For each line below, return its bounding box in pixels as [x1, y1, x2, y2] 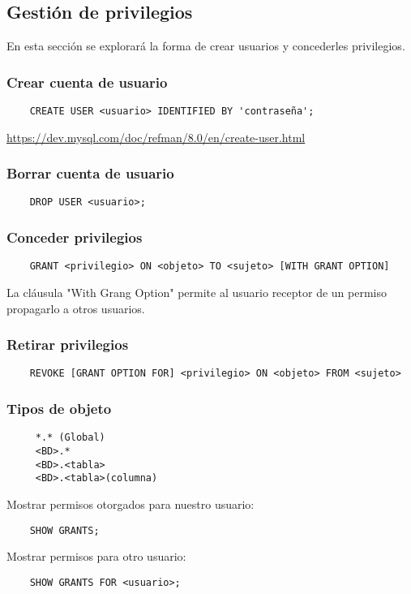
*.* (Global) [35, 432, 105, 444]
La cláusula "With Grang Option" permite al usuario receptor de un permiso [6, 284, 387, 301]
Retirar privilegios [6, 334, 129, 355]
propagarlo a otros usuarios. [6, 299, 145, 316]
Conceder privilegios [6, 227, 143, 247]
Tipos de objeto [6, 398, 112, 418]
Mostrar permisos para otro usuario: [6, 548, 186, 565]
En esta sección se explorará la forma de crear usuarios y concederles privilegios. [6, 37, 405, 54]
